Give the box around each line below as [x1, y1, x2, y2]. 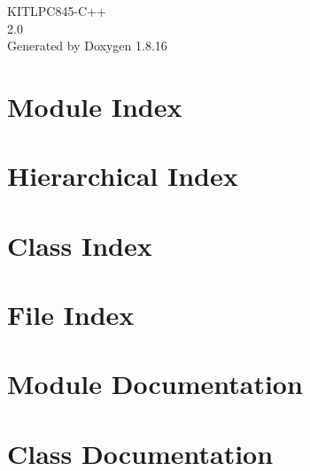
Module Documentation [7, 366, 303, 402]
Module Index [7, 88, 182, 124]
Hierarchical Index [7, 158, 238, 194]
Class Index [7, 227, 152, 263]
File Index [7, 297, 135, 333]
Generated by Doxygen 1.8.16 [7, 36, 167, 55]
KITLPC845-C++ [7, 2, 106, 19]
